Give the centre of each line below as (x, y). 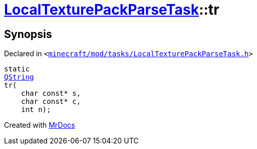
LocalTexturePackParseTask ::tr (112, 10)
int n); (36, 110)
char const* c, (51, 102)
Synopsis (28, 34)
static (17, 69)
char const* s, (51, 94)
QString (19, 77)
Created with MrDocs (40, 125)
